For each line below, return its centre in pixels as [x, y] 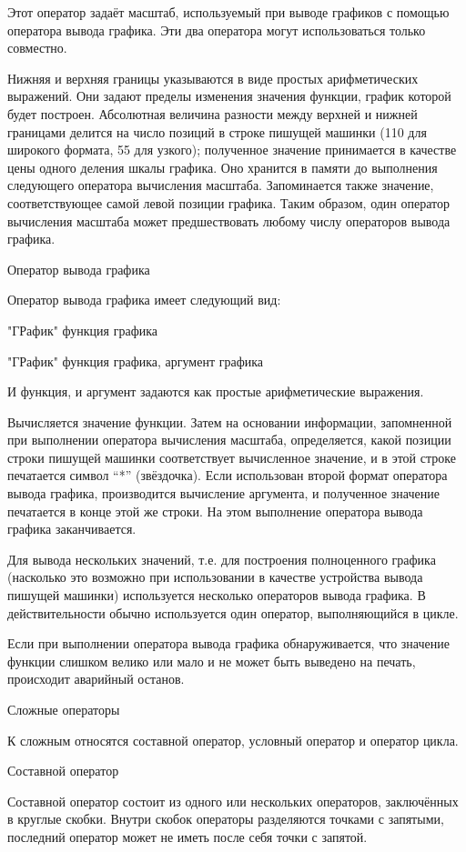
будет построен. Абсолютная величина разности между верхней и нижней [213, 113]
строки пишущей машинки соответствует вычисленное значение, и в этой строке [232, 457]
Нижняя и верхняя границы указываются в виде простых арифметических [213, 78]
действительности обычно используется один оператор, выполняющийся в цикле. [233, 612]
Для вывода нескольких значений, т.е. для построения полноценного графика [222, 559]
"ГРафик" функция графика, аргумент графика [136, 361]
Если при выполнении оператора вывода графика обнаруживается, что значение [228, 643]
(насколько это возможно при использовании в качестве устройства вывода [215, 577]
